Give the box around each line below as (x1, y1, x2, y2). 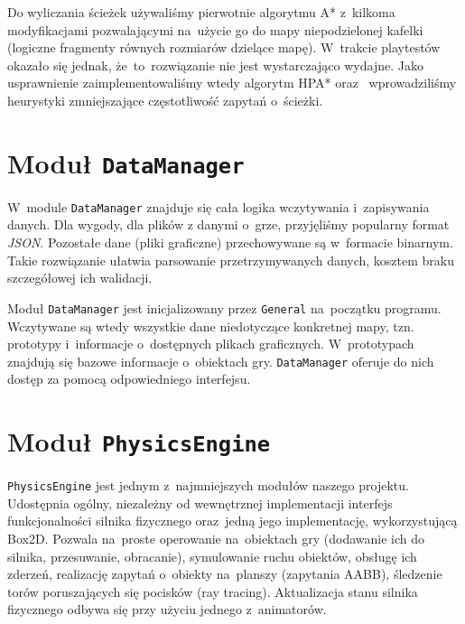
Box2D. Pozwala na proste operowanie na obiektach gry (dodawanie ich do (7, 529, 424, 548)
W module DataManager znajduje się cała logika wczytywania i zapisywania (7, 197, 430, 216)
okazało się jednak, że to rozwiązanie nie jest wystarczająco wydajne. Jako (7, 55, 423, 74)
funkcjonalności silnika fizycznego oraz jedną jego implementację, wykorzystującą (7, 511, 458, 530)
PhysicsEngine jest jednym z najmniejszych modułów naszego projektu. (7, 476, 409, 495)
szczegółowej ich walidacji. (7, 268, 153, 287)
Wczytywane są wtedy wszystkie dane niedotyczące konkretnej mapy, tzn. (7, 316, 414, 335)
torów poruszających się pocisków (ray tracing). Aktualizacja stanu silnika (7, 582, 418, 601)
